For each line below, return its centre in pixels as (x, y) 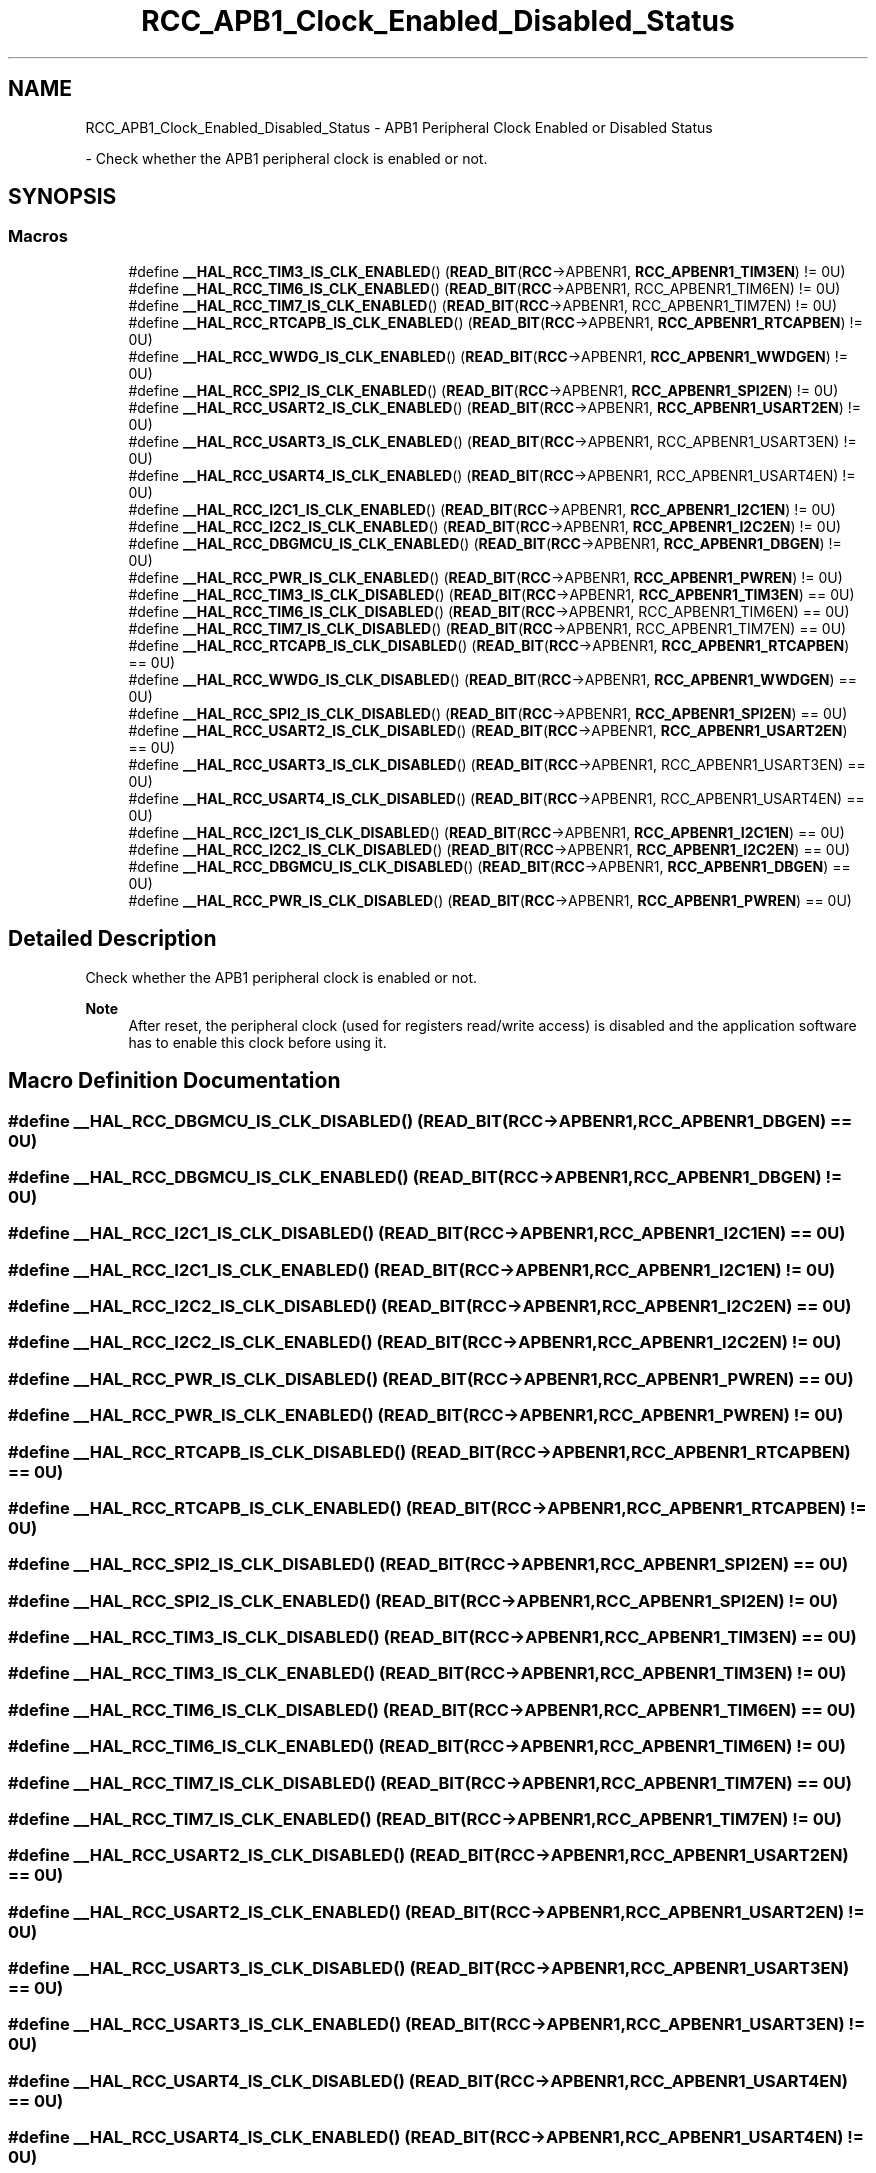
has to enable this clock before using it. (257, 1042)
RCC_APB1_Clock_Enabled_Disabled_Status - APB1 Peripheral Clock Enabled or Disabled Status (399, 127)
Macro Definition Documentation (174, 1081)
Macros (38, 236)
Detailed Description (112, 939)
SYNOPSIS (62, 197)
